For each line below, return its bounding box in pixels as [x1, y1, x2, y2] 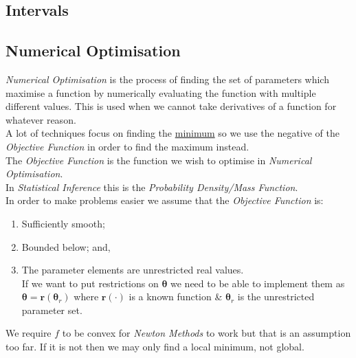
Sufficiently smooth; [21, 216, 105, 230]
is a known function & [129, 289, 223, 304]
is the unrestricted [237, 289, 315, 304]
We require [5, 326, 52, 340]
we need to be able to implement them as [170, 276, 345, 290]
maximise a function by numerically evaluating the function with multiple [5, 85, 316, 100]
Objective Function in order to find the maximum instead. [5, 139, 249, 153]
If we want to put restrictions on [21, 276, 159, 290]
